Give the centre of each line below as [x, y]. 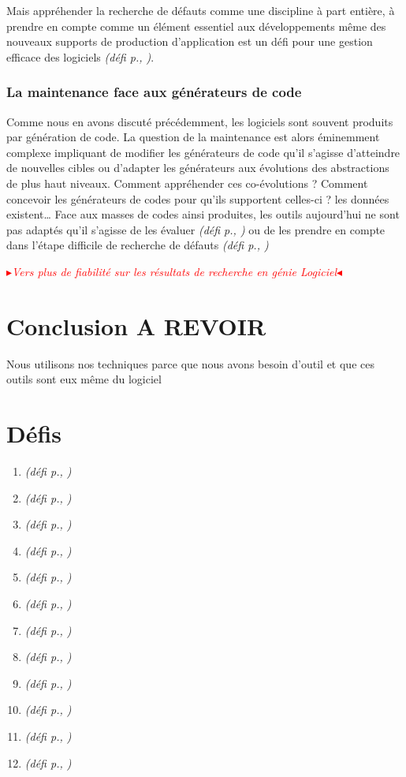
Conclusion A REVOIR [136, 325]
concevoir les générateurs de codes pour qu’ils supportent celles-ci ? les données [198, 198]
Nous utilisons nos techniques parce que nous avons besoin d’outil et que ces [190, 363]
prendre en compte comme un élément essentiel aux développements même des [196, 26]
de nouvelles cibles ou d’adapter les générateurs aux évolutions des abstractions [198, 168]
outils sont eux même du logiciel [84, 379]
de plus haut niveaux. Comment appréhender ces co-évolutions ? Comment [187, 183]
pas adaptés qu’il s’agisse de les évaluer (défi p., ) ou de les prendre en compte [196, 229]
